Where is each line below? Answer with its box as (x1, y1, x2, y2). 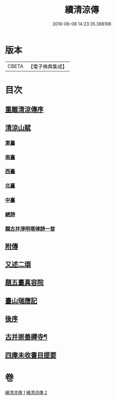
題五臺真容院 (5, 278, 44, 287)
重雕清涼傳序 (5, 106, 44, 114)
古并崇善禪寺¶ (5, 333, 48, 341)
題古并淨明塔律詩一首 (5, 225, 55, 232)
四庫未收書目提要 (5, 351, 57, 359)
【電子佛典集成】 (28, 63, 67, 70)
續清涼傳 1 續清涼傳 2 (5, 389, 48, 395)
